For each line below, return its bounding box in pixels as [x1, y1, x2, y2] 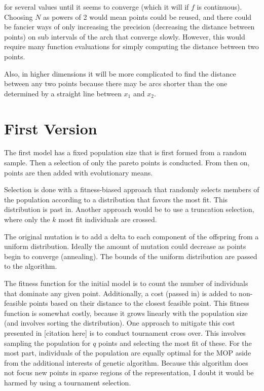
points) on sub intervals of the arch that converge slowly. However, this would [4, 31, 245, 42]
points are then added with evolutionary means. [4, 167, 153, 177]
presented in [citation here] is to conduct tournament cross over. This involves [4, 327, 246, 338]
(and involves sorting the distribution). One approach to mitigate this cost [4, 317, 235, 328]
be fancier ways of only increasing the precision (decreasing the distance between [4, 21, 255, 32]
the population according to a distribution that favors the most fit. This [4, 194, 228, 204]
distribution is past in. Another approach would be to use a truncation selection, [4, 204, 254, 215]
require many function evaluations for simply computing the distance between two [4, 41, 259, 52]
